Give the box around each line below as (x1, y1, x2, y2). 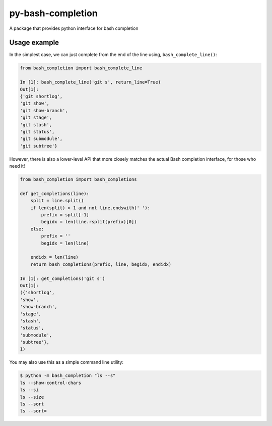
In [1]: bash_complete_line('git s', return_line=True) (20, 79, 161, 85)
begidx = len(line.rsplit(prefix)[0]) (41, 219, 137, 225)
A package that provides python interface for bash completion (9, 25, 139, 31)
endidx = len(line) (30, 254, 79, 260)
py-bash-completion (9, 8, 98, 19)
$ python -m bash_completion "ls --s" (20, 373, 116, 378)
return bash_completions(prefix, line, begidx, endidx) (30, 261, 172, 267)
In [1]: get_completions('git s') (20, 275, 105, 281)
